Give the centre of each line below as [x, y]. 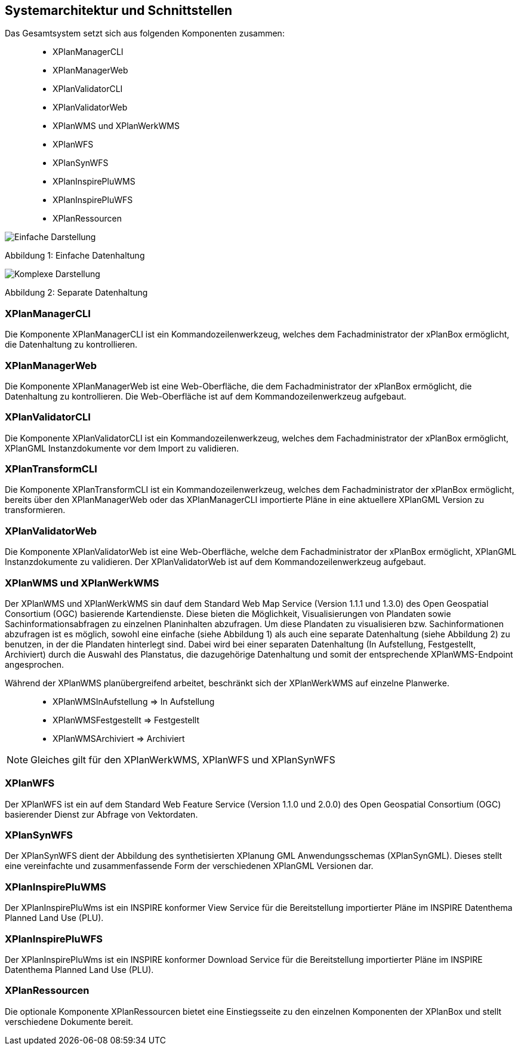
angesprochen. [35, 664]
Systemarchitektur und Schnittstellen [119, 10]
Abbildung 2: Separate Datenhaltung [76, 293]
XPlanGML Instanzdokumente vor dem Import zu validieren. [122, 448]
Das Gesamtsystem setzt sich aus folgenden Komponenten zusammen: [145, 33]
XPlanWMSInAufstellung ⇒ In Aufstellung [134, 701]
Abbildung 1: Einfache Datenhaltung [75, 256]
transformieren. [35, 510]
